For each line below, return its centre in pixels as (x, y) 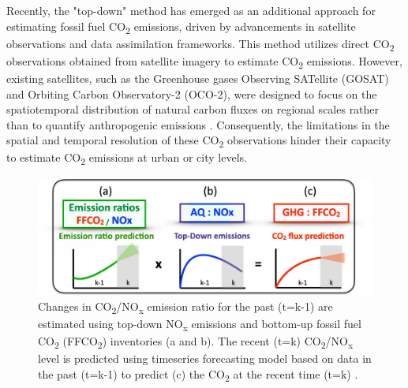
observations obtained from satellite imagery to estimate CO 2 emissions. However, (204, 62)
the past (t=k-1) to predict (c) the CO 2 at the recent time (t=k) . (198, 375)
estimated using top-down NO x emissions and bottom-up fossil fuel (200, 324)
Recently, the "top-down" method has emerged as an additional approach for (191, 10)
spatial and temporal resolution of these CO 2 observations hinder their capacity (199, 141)
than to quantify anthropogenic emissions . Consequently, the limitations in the (198, 124)
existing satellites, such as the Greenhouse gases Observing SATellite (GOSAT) (198, 78)
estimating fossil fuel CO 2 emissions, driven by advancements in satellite (181, 27)
